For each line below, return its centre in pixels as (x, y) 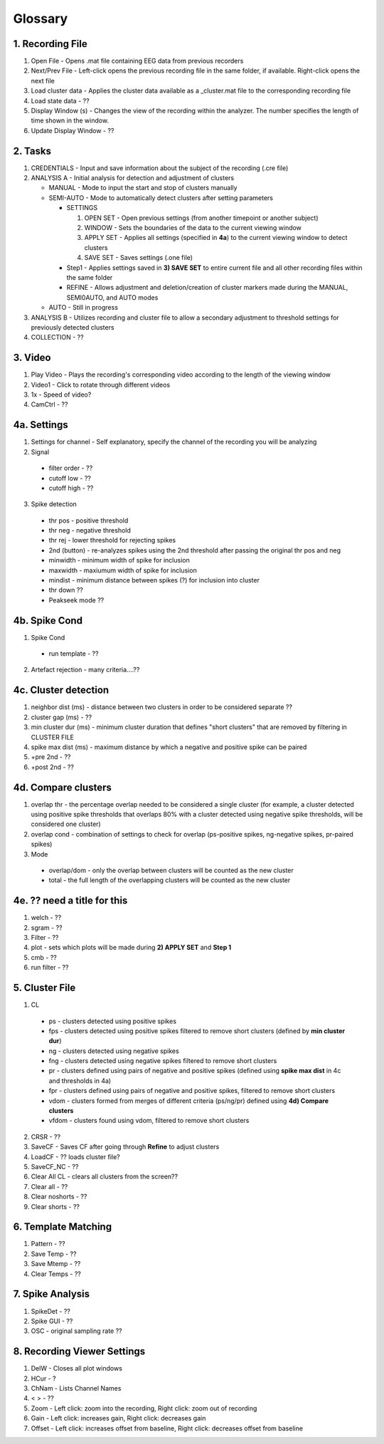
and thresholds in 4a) (80, 1081)
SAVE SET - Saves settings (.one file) (139, 258)
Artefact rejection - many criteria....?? (85, 670)
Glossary (41, 19)
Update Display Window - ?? (73, 130)
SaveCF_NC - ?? (55, 1167)
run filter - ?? (50, 968)
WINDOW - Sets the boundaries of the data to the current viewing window (193, 228)
